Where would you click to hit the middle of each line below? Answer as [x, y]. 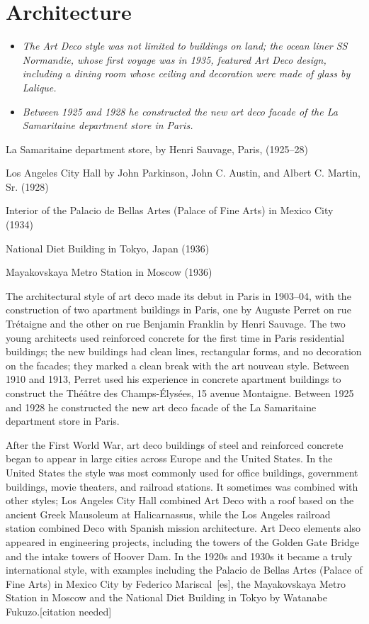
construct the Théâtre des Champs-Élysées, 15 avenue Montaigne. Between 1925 [180, 393]
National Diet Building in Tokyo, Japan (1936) [108, 248]
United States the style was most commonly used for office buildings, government [182, 472]
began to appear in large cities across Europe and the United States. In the [169, 458]
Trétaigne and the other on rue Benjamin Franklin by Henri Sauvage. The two [176, 324]
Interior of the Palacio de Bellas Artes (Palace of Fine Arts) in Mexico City [170, 210]
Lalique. [39, 87]
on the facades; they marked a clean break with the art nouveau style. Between [177, 365]
